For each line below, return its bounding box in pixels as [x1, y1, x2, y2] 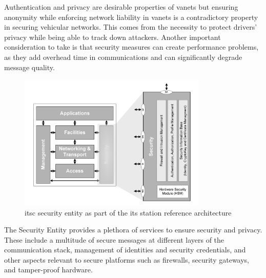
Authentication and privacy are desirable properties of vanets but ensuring [4, 2, 238, 12]
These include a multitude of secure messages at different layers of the [4, 234, 224, 245]
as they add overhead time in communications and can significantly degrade [4, 51, 242, 62]
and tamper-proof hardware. [4, 264, 93, 275]
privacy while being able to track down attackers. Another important [4, 31, 221, 42]
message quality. [4, 61, 55, 72]
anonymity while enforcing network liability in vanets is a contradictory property [4, 11, 258, 22]
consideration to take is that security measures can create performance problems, [4, 41, 259, 52]
